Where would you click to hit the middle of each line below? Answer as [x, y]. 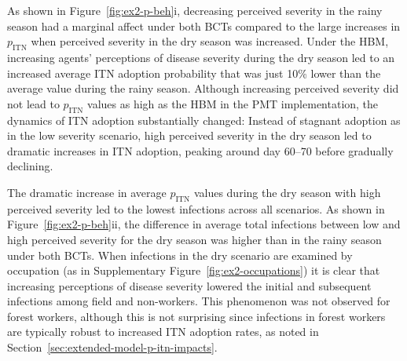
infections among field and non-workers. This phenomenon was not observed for [199, 301]
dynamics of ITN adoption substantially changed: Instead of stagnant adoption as [204, 120]
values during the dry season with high [287, 192]
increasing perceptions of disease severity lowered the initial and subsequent [189, 285]
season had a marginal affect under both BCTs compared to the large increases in [204, 26]
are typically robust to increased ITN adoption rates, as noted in [163, 332]
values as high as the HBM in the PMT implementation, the [233, 103]
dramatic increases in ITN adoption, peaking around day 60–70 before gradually [200, 150]
